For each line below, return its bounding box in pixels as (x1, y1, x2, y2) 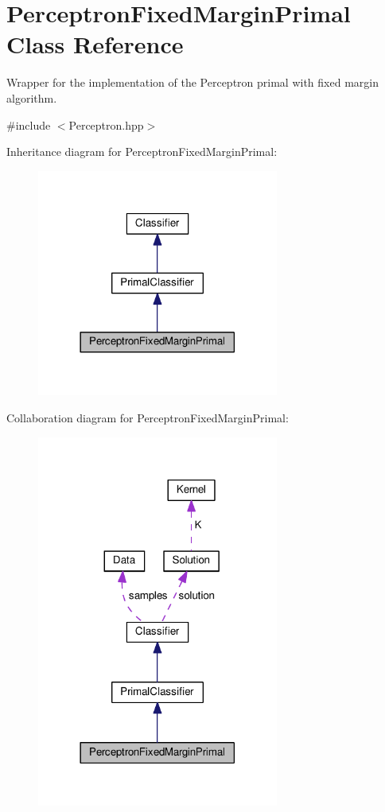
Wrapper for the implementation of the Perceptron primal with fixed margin (6, 74, 379, 91)
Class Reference (6, 28, 184, 60)
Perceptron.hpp (68, 116, 144, 133)
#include (6, 116, 51, 133)
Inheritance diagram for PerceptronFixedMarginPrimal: (6, 143, 278, 160)
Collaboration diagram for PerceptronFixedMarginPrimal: (6, 410, 289, 425)
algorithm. (6, 89, 57, 106)
